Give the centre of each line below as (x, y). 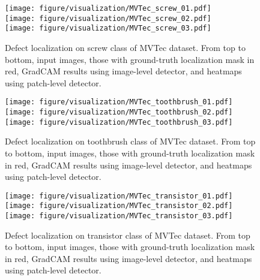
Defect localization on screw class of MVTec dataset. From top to (125, 47)
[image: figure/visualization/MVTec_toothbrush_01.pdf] (119, 102)
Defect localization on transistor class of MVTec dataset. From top (128, 235)
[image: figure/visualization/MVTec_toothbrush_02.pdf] (119, 112)
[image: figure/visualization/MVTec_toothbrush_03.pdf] (119, 122)
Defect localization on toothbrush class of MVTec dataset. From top (130, 141)
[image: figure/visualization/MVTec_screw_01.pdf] (108, 8)
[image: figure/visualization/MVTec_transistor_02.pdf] (119, 206)
